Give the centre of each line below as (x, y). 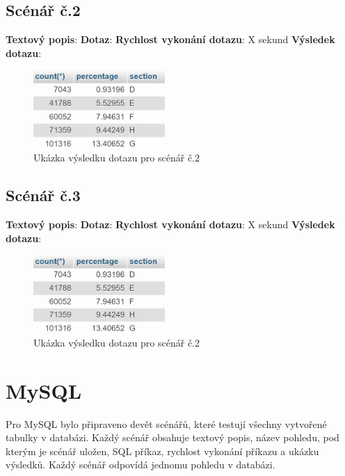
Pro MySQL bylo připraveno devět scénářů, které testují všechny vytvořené (166, 423)
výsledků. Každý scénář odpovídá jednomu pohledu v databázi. (141, 465)
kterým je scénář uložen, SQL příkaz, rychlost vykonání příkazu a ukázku (162, 451)
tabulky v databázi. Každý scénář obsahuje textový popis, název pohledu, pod (172, 437)
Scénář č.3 (43, 195)
